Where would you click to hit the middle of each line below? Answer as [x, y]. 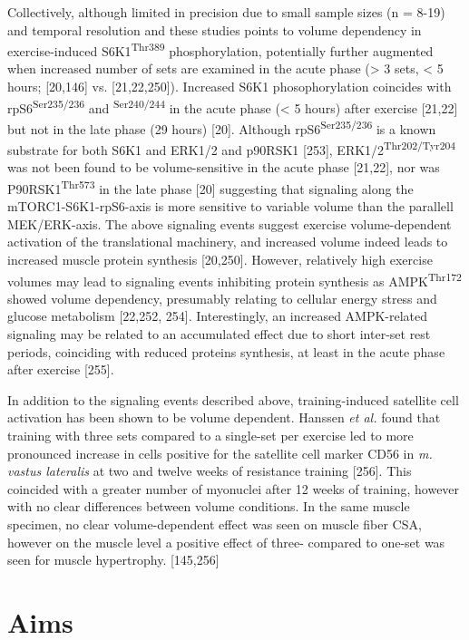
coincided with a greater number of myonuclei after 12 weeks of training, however [234, 488]
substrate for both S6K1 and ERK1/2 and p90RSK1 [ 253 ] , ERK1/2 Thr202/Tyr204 [232, 148]
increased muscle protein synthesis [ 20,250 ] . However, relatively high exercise [220, 259]
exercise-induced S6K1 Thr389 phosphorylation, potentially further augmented [220, 49]
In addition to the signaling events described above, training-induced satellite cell [233, 399]
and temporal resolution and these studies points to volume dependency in [215, 29]
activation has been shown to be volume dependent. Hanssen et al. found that [224, 417]
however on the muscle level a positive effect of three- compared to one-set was [226, 542]
